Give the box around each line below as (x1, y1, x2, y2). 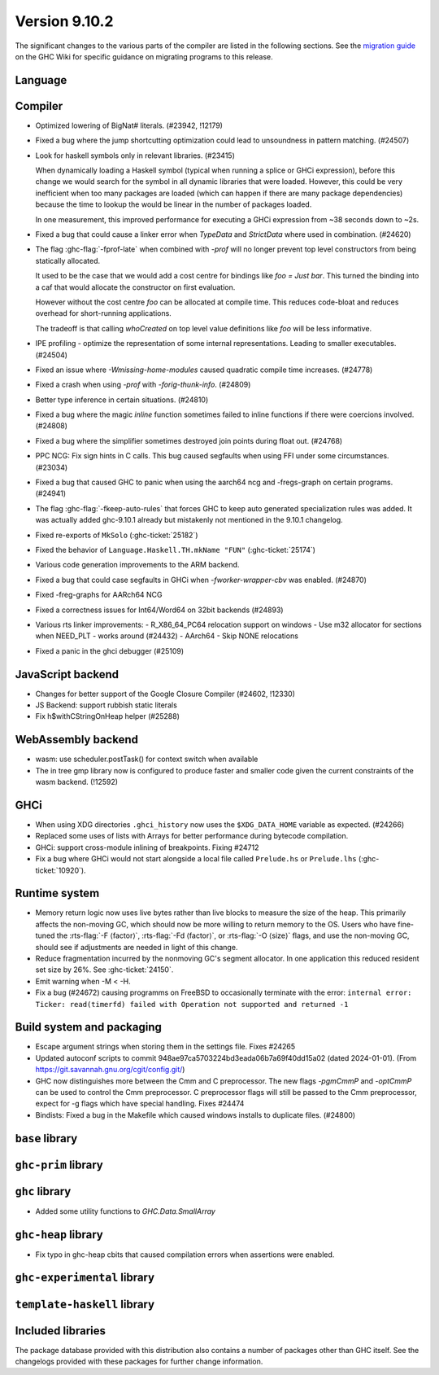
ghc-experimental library (15, 1271, 154, 1285)
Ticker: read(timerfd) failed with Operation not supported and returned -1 (35, 1000, 349, 1009)
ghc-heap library (15, 1228, 103, 1241)
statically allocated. (35, 256, 101, 265)
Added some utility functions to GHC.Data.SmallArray (35, 1206, 215, 1216)
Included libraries (15, 1324, 106, 1338)
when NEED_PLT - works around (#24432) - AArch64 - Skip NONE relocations (35, 631, 298, 641)
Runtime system (15, 887, 100, 900)
